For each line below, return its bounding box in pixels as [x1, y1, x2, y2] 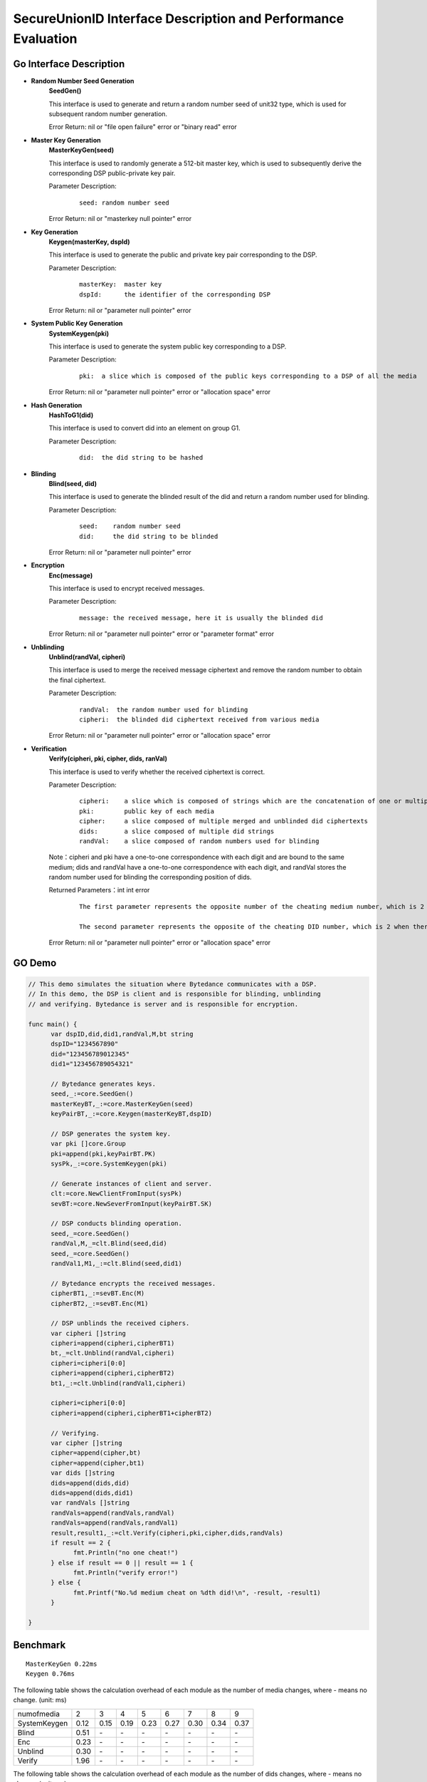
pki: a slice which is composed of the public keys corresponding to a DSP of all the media [79, 371, 417, 380]
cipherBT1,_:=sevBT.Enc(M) [51, 1289, 145, 1297]
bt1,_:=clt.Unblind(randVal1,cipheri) [51, 1379, 186, 1387]
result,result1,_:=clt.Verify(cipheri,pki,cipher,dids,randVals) [51, 1529, 284, 1537]
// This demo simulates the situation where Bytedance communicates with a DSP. [28, 980, 317, 989]
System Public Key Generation [31, 319, 123, 328]
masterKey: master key [79, 280, 162, 289]
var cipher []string [51, 1439, 122, 1447]
